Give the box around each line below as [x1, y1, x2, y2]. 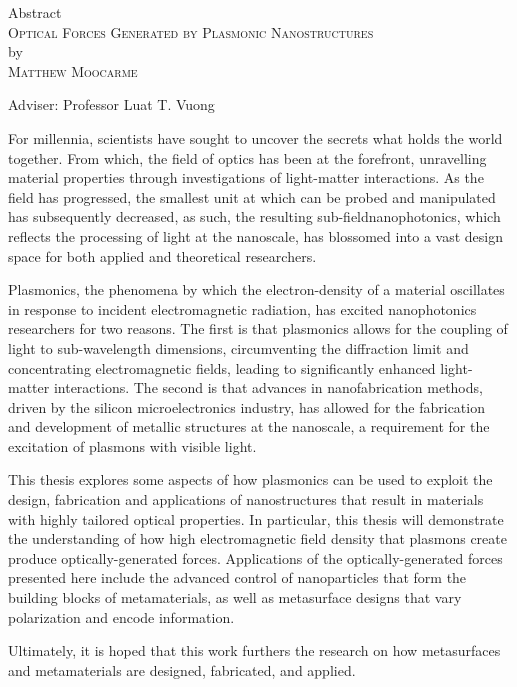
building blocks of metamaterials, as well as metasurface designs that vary [8, 587, 462, 608]
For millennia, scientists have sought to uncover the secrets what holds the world [8, 127, 503, 148]
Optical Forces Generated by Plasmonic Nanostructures [8, 21, 374, 42]
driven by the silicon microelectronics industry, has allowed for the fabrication [8, 396, 485, 417]
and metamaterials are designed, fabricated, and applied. [8, 659, 356, 680]
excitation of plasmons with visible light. [8, 435, 257, 456]
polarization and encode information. [8, 606, 235, 627]
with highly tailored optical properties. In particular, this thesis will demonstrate [8, 508, 504, 529]
